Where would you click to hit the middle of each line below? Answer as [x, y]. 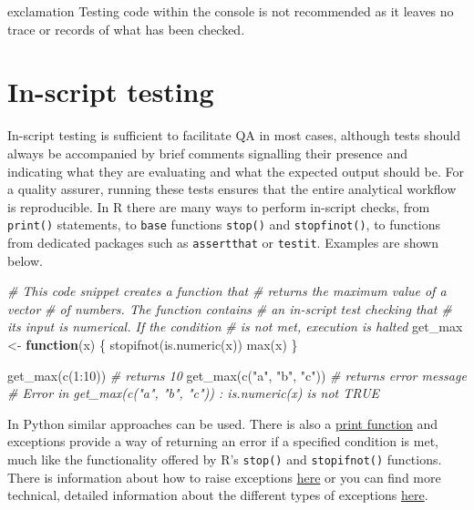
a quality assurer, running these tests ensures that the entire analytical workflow [232, 189]
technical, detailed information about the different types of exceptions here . [218, 495]
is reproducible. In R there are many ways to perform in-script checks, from [219, 206]
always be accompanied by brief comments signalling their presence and [208, 153]
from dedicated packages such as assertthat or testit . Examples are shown [223, 242]
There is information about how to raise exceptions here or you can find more [224, 477]
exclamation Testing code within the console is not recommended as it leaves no [231, 11]
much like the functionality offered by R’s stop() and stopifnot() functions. [225, 459]
